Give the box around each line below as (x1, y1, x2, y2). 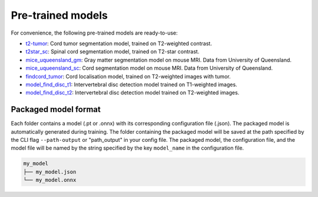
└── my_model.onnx (23, 176, 77, 184)
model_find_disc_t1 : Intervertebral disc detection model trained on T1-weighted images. (25, 81, 238, 88)
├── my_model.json (23, 168, 77, 175)
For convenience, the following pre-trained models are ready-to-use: (11, 29, 178, 36)
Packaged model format (11, 104, 101, 114)
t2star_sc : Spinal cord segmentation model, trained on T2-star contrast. (25, 48, 200, 55)
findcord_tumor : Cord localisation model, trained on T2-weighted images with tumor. (25, 73, 231, 80)
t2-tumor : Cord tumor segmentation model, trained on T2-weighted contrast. (25, 40, 212, 47)
